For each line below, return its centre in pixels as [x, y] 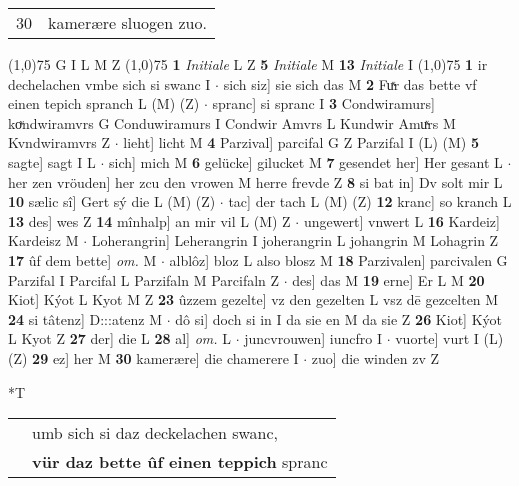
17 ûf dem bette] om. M [82, 259]
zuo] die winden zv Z [375, 357]
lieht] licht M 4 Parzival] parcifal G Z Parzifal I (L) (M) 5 [301, 142]
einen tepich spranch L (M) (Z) [104, 103]
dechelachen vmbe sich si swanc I [109, 83]
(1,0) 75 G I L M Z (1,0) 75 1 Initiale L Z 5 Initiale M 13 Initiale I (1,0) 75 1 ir [248, 64]
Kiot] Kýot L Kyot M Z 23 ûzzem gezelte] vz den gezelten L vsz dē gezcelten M [253, 299]
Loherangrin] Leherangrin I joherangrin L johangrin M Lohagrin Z [295, 240]
